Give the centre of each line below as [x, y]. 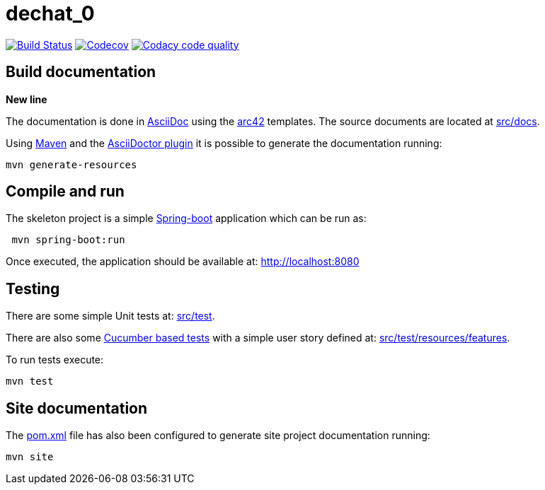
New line [27, 99]
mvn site [30, 457]
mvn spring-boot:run [68, 240]
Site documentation [77, 408]
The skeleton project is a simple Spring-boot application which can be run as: [186, 218]
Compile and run [65, 192]
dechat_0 [50, 13]
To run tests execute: [55, 360]
